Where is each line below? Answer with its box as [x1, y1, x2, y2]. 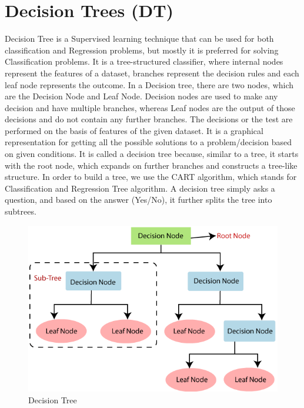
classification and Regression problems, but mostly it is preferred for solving [5, 44, 279, 56]
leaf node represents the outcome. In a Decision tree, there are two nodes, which [5, 78, 294, 91]
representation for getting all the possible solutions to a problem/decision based [5, 136, 292, 148]
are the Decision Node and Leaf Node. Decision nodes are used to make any [5, 90, 278, 102]
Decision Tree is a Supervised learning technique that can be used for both [5, 32, 274, 45]
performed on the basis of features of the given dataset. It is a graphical [5, 124, 263, 136]
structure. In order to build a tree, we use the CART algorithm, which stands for [5, 170, 297, 183]
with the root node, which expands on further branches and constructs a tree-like [5, 159, 298, 171]
